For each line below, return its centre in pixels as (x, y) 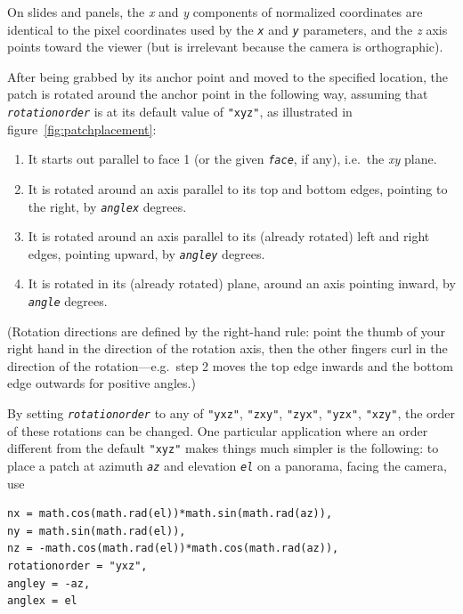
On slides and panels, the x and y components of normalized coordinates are (215, 12)
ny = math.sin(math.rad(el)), (97, 531)
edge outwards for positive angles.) (102, 383)
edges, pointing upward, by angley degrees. (146, 253)
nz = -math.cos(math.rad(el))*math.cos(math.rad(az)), (173, 549)
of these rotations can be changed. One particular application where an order (218, 430)
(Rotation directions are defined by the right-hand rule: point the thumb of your (227, 331)
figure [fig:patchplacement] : (82, 129)
